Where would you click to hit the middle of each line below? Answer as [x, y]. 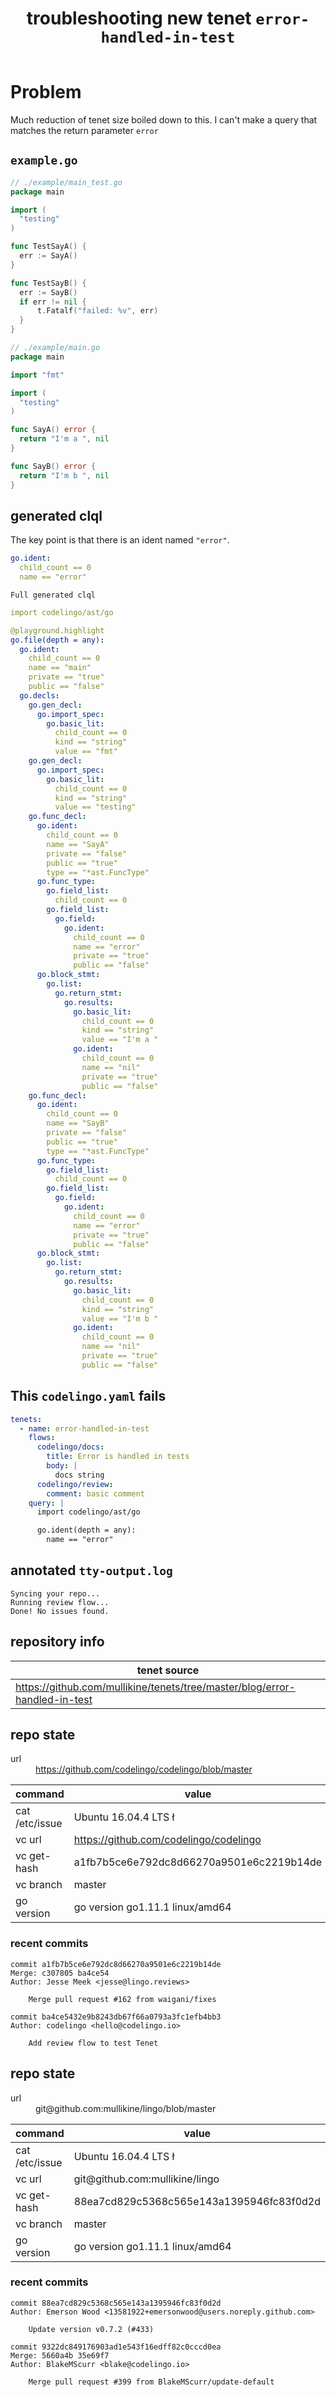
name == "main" [60, 668]
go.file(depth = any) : [57, 640]
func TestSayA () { [48, 247]
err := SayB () [48, 292]
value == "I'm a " [120, 1040]
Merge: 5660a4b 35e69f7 [60, 2355]
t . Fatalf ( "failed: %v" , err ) [97, 311]
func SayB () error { [53, 466]
